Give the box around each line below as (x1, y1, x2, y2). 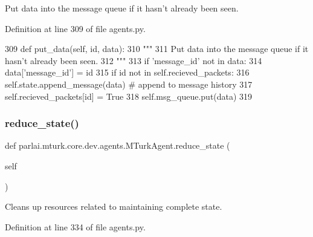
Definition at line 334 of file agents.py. (5, 220, 146, 233)
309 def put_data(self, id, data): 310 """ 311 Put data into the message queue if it (5, 42, 309, 55)
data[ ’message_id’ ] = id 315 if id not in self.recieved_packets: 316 (5, 66, 250, 79)
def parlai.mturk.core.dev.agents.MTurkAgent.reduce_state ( (5, 139, 230, 152)
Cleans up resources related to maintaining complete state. (5, 200, 222, 213)
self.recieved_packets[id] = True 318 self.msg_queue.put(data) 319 (5, 89, 253, 102)
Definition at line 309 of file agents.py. (5, 22, 146, 34)
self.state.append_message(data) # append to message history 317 (5, 77, 253, 90)
